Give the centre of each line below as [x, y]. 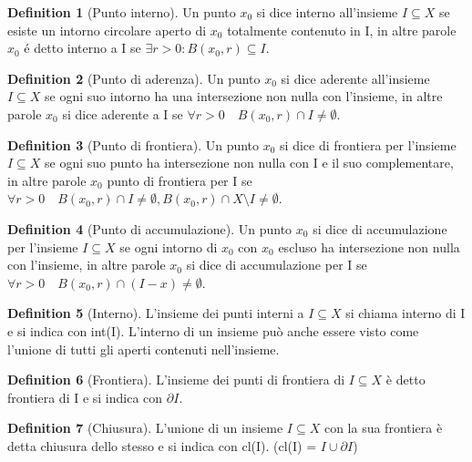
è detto [405, 380]
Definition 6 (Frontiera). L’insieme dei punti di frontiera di [176, 380]
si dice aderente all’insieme [355, 78]
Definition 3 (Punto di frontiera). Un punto [133, 144]
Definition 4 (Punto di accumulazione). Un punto [150, 228]
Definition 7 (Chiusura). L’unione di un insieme [145, 428]
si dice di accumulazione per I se [277, 265]
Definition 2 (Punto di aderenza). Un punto [134, 78]
